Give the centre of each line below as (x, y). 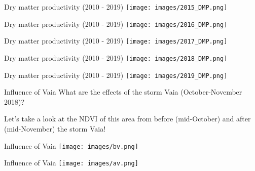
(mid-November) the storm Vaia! (55, 129)
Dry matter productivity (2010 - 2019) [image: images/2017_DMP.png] (116, 41)
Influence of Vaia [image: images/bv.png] (71, 145)
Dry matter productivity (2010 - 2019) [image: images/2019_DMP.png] (116, 75)
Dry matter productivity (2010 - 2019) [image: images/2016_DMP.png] (116, 24)
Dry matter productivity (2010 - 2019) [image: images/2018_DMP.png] (116, 57)
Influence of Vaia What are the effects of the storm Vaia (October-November (123, 92)
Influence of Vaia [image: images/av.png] (71, 163)
